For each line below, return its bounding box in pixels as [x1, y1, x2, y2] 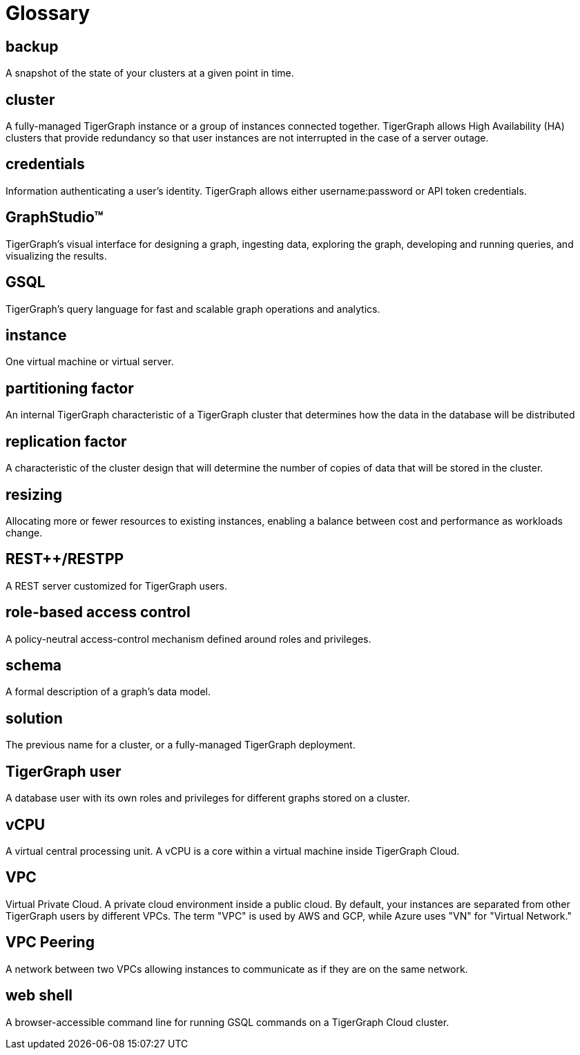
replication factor [6, 432, 127, 450]
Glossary [6, 1, 90, 25]
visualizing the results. [6, 249, 107, 262]
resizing [6, 485, 63, 503]
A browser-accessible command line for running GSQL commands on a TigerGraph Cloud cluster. [6, 1016, 449, 1028]
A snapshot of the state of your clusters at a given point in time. [6, 67, 294, 79]
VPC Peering [6, 933, 95, 951]
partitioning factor [6, 379, 134, 397]
